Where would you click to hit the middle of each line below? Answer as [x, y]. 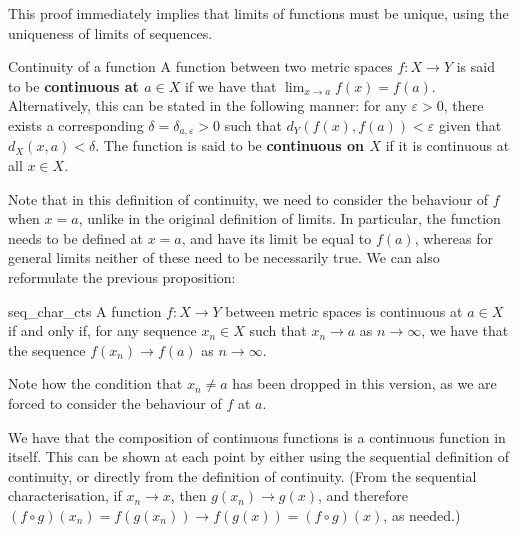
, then [188, 495]
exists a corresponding [76, 124]
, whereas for [453, 237]
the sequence [47, 349]
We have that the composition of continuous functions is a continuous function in [257, 436]
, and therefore [363, 495]
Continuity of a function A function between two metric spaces [200, 66]
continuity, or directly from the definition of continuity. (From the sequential [242, 475]
